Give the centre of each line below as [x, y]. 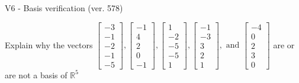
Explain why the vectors [49, 44]
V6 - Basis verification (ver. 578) [64, 8]
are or [284, 44]
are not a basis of [36, 74]
